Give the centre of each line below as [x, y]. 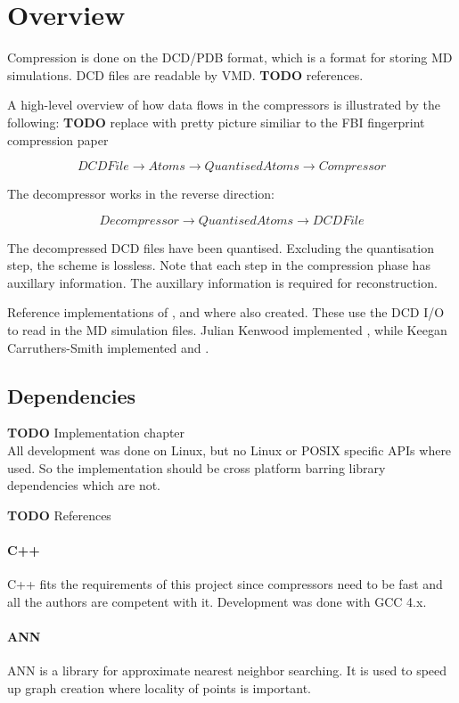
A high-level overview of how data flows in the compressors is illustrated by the [224, 105]
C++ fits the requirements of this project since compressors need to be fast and [225, 584]
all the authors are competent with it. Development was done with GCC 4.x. [217, 601]
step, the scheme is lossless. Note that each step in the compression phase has [219, 265]
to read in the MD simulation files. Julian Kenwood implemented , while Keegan [227, 330]
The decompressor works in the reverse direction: [141, 194]
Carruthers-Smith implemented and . [108, 347]
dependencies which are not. [84, 485]
